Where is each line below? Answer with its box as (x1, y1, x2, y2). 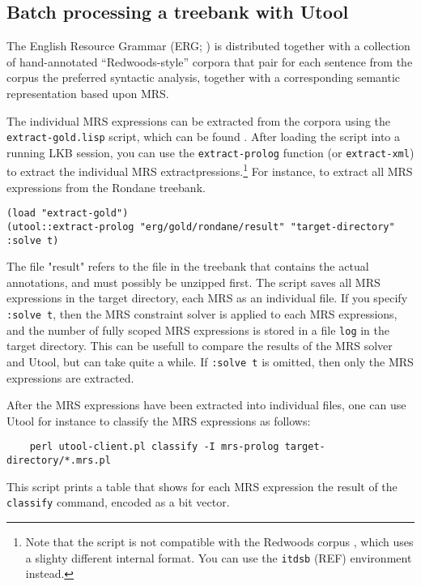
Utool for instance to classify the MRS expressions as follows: (6, 412, 311, 429)
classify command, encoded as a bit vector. (6, 494, 230, 511)
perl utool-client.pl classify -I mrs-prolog (29, 441, 279, 453)
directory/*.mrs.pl (6, 455, 111, 467)
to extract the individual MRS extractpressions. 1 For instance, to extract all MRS (6, 160, 413, 180)
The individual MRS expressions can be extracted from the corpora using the (6, 112, 390, 129)
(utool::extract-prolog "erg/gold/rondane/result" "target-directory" (6, 220, 395, 233)
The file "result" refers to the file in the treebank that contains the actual (6, 258, 369, 275)
